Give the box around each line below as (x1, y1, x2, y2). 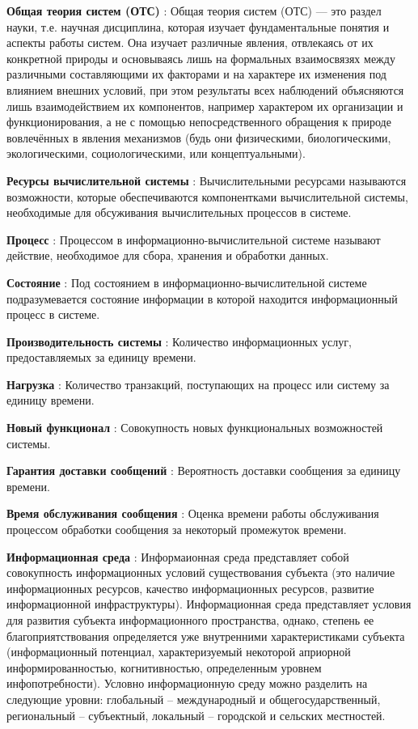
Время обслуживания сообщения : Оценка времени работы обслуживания (6, 505, 379, 522)
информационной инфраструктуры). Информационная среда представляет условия (6, 595, 412, 612)
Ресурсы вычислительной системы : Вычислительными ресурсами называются (6, 172, 407, 189)
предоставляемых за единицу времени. (6, 349, 196, 366)
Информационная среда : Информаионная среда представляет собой (6, 548, 349, 565)
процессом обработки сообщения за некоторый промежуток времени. (6, 521, 347, 538)
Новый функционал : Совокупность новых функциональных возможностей (6, 419, 383, 436)
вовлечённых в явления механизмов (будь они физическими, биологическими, (6, 129, 391, 146)
